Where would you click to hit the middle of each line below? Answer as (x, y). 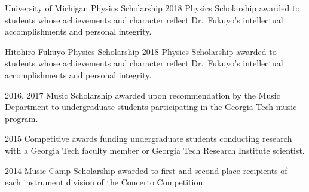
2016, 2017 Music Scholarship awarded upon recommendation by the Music (143, 95)
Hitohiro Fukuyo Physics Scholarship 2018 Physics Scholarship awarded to (141, 51)
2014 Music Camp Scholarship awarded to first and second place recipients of (146, 170)
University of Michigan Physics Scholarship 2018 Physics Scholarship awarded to (152, 8)
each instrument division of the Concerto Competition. (105, 182)
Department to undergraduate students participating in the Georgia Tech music (151, 107)
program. (22, 118)
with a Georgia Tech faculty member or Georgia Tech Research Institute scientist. (155, 150)
